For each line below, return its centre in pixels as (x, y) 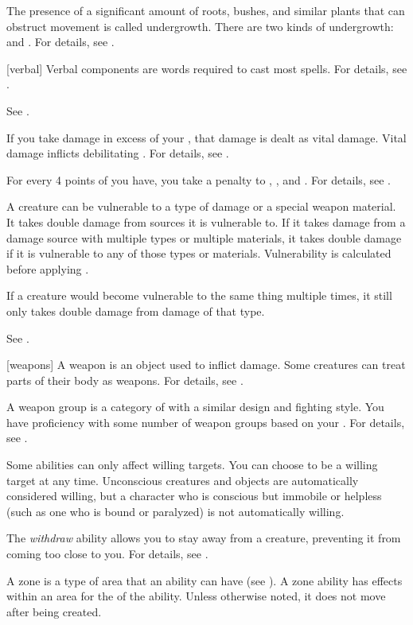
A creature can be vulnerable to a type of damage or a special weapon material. (201, 206)
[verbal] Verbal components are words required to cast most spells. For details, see (207, 68)
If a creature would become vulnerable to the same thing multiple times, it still (199, 295)
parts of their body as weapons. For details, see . (125, 380)
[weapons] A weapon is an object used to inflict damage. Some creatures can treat (206, 365)
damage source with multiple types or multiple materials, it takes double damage (204, 237)
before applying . (48, 268)
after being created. (54, 611)
